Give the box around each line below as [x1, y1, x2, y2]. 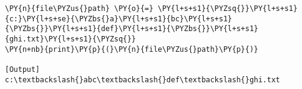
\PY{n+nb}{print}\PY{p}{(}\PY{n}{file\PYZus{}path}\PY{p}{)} [5, 44, 259, 54]
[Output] [5, 65, 40, 74]
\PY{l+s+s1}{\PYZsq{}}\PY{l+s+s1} [157, 4, 298, 13]
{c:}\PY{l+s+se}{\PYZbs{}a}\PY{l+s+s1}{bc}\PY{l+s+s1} [5, 14, 232, 23]
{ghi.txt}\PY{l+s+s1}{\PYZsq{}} [5, 34, 136, 43]
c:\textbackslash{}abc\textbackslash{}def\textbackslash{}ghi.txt [5, 75, 281, 84]
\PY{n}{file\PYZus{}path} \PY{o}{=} [5, 4, 154, 13]
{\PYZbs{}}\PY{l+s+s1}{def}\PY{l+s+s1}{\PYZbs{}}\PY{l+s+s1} [5, 24, 259, 34]
